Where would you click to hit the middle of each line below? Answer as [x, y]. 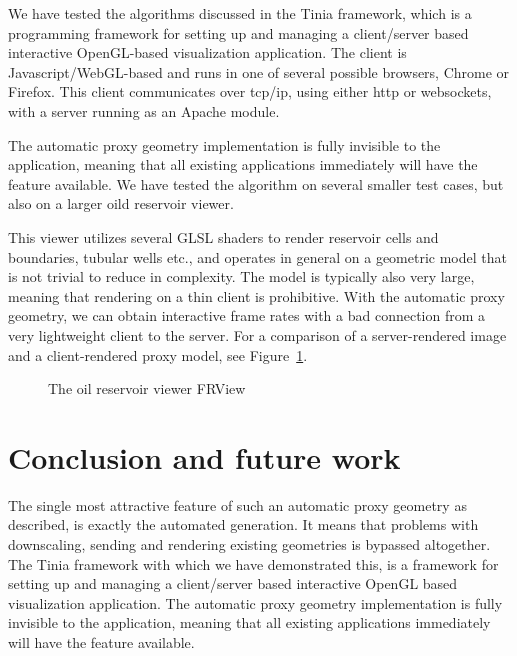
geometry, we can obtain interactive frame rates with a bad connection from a [247, 315]
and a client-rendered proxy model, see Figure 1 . [158, 354]
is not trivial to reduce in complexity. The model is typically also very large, [241, 276]
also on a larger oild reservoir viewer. [121, 203]
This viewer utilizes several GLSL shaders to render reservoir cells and [223, 236]
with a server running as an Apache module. [144, 110]
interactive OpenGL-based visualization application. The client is [207, 52]
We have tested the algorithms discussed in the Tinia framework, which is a [240, 13]
